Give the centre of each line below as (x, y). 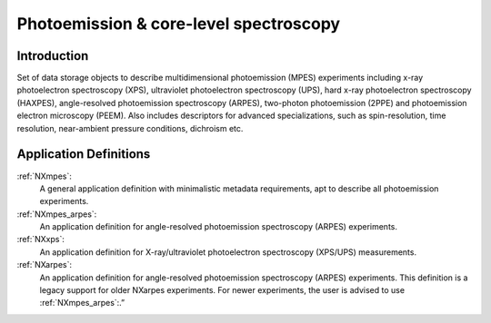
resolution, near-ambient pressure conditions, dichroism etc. (130, 128)
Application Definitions (84, 154)
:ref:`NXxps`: (41, 240)
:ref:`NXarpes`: (45, 265)
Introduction (53, 56)
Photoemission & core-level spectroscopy (179, 24)
